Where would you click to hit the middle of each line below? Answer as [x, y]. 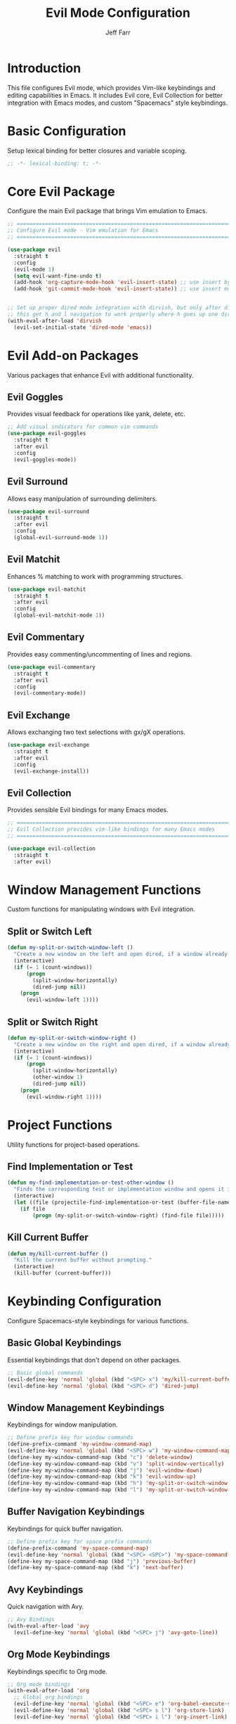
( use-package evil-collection [52, 849]
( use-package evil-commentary [52, 667]
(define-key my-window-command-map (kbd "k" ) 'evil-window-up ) [102, 1477]
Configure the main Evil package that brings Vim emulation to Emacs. [107, 211]
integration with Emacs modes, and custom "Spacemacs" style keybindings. [118, 103]
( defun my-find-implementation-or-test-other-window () [91, 1183]
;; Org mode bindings [39, 1684]
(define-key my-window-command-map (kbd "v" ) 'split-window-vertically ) [116, 1464]
